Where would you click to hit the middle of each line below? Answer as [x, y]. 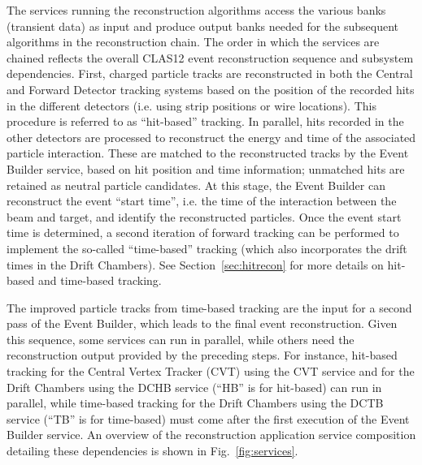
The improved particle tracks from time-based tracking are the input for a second [209, 307]
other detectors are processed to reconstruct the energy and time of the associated [211, 137]
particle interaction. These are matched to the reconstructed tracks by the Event [208, 153]
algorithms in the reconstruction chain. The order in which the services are [193, 42]
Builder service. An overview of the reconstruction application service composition [211, 435]
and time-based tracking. [100, 280]
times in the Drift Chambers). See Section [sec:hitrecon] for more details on [195, 264]
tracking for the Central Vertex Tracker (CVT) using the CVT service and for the [211, 371]
